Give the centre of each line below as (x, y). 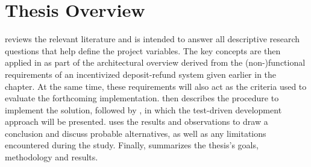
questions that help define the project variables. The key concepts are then (143, 50)
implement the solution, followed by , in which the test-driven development (143, 109)
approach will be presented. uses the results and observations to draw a (137, 121)
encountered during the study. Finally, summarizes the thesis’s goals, (132, 145)
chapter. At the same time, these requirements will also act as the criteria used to (156, 86)
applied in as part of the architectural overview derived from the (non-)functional (155, 62)
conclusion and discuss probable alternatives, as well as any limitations (136, 133)
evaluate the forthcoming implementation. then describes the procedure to (142, 98)
